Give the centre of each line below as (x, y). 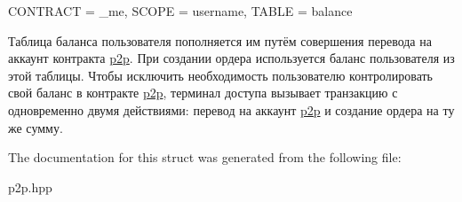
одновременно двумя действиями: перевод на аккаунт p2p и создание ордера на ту (231, 109)
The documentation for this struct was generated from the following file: (205, 157)
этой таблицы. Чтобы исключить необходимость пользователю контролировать (220, 75)
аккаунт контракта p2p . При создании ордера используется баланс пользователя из (231, 58)
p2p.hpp (30, 186)
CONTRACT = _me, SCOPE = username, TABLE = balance (180, 11)
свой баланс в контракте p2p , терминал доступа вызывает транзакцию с (203, 93)
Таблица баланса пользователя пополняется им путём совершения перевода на (220, 40)
